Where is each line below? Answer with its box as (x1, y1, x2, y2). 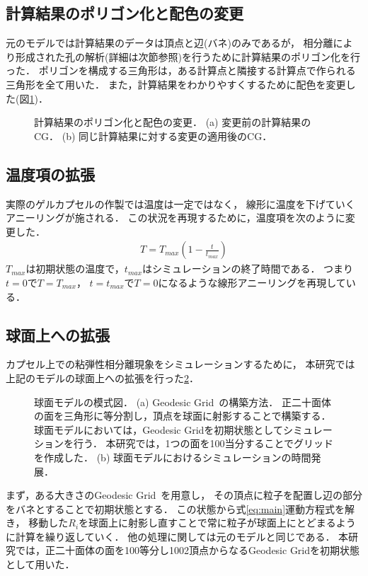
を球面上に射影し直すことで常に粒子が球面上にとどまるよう (79, 515, 356, 530)
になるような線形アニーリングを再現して (158, 275, 346, 289)
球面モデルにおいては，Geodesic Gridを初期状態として (34, 422, 283, 437)
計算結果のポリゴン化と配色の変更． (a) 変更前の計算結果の (34, 115, 311, 129)
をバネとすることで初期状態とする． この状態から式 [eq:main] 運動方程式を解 (6, 501, 355, 516)
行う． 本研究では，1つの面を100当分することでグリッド (73, 436, 334, 451)
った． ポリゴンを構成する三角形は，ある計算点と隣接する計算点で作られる (6, 63, 356, 78)
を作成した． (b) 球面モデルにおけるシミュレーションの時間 (34, 449, 311, 464)
